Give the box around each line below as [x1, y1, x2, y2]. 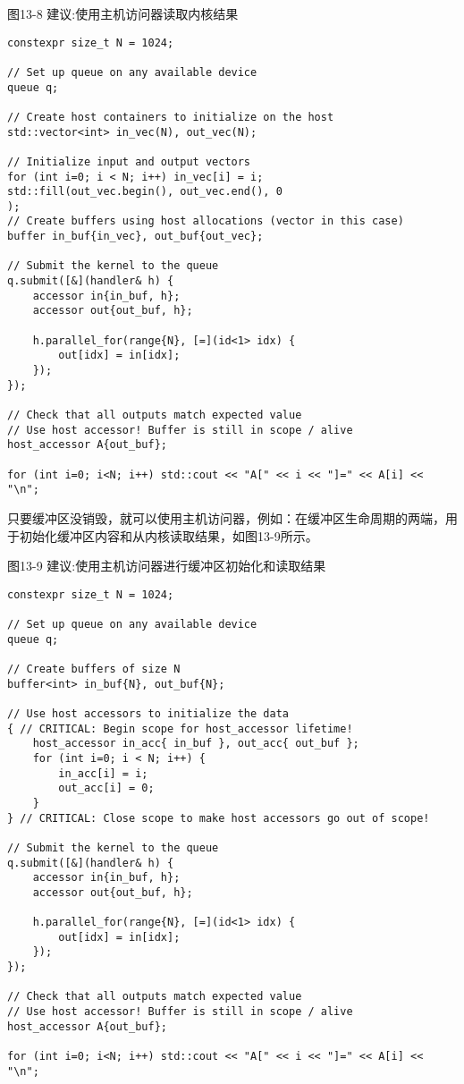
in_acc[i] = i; [58, 766, 148, 780]
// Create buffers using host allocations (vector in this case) [7, 215, 404, 228]
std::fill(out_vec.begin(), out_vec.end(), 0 [7, 185, 283, 199]
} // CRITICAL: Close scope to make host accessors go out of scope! [7, 811, 430, 825]
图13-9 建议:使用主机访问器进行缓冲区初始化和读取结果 [7, 556, 326, 575]
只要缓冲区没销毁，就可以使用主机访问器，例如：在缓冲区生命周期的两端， [7, 508, 445, 527]
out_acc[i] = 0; [58, 782, 155, 795]
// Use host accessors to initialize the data [7, 707, 289, 720]
